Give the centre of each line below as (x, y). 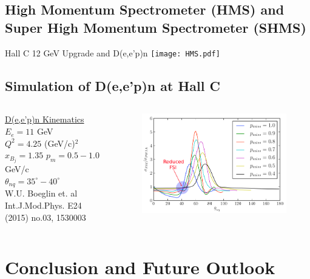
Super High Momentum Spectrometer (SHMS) (156, 27)
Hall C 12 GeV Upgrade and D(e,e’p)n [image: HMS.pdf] (113, 52)
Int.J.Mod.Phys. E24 (43, 205)
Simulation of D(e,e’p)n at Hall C (113, 85)
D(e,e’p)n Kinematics (45, 119)
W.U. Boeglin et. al (41, 193)
